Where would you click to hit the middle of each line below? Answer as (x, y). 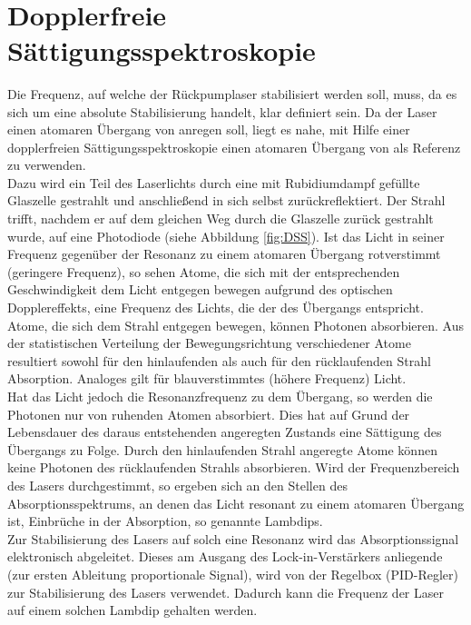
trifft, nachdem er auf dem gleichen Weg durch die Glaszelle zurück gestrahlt (221, 218)
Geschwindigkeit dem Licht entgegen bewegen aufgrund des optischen (200, 289)
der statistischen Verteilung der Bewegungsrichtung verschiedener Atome (209, 343)
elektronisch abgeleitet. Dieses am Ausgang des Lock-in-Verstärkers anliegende (225, 556)
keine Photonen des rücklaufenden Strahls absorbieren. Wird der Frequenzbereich (234, 467)
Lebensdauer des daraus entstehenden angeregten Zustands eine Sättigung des (225, 432)
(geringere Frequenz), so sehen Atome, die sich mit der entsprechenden (204, 271)
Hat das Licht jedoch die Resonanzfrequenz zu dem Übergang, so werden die (220, 396)
